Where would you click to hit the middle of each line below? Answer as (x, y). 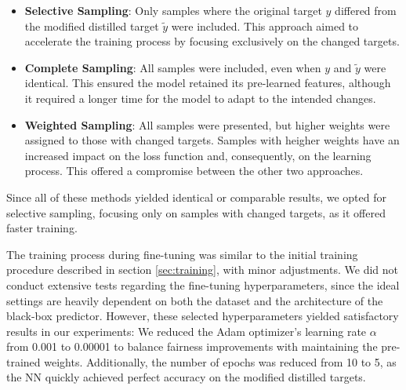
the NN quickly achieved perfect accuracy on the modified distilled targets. (186, 377)
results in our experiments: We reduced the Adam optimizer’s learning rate (187, 331)
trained (24, 361)
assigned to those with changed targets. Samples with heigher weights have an (212, 140)
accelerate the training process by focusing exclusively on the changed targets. (212, 41)
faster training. (42, 228)
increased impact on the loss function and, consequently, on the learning (198, 155)
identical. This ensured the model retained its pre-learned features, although (208, 83)
